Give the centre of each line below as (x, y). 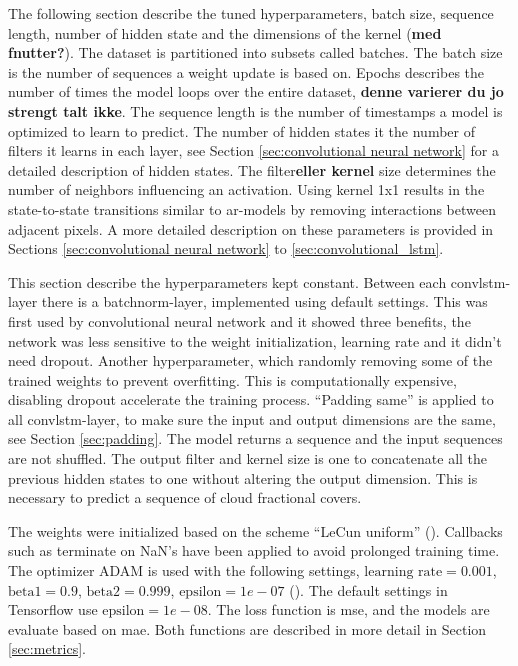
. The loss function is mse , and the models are (348, 609)
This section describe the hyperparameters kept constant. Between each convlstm (257, 281)
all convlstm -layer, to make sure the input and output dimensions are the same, (252, 418)
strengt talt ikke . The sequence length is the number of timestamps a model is (255, 110)
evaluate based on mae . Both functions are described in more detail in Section (247, 628)
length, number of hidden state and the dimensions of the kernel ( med (225, 32)
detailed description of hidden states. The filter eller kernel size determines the (252, 169)
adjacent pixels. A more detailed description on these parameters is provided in (251, 228)
